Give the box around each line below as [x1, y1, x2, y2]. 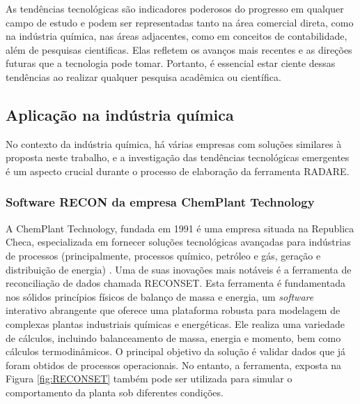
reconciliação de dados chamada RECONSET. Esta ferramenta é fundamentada [6, 276, 345, 290]
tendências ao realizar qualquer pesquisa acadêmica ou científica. [6, 69, 281, 84]
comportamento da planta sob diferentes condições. [6, 384, 224, 399]
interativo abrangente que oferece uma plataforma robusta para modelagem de [6, 303, 341, 317]
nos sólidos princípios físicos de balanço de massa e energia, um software [6, 289, 314, 304]
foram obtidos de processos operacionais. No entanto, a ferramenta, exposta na [6, 357, 342, 372]
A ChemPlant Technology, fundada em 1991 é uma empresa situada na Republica [6, 220, 354, 235]
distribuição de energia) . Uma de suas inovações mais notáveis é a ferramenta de [6, 262, 352, 276]
